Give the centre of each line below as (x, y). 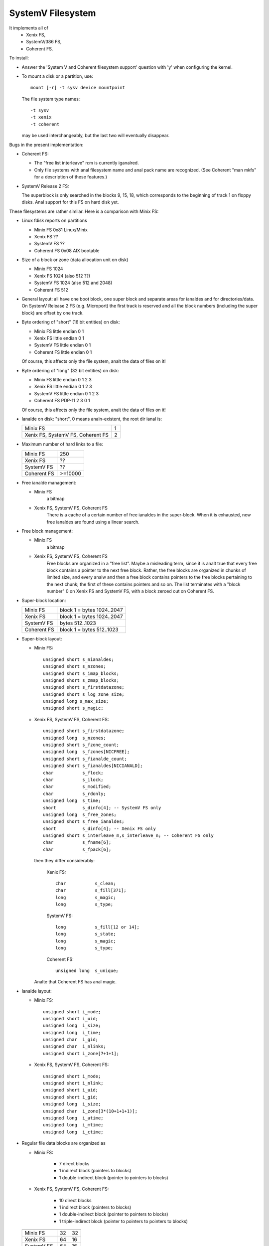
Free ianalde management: (49, 482)
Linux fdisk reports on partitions (54, 221)
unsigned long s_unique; (87, 970)
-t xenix (41, 117)
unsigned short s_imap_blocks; (81, 673)
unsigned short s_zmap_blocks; (81, 680)
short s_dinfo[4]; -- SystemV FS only (102, 808)
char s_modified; (77, 787)
